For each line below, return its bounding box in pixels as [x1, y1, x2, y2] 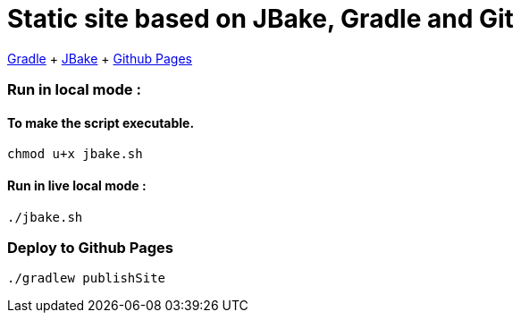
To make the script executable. [7, 114, 195, 131]
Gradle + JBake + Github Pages [7, 50, 192, 66]
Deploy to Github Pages [7, 238, 173, 257]
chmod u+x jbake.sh [7, 147, 143, 162]
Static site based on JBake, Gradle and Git [7, 4, 514, 34]
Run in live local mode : [7, 177, 147, 193]
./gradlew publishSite [7, 271, 166, 286]
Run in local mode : [7, 80, 141, 99]
